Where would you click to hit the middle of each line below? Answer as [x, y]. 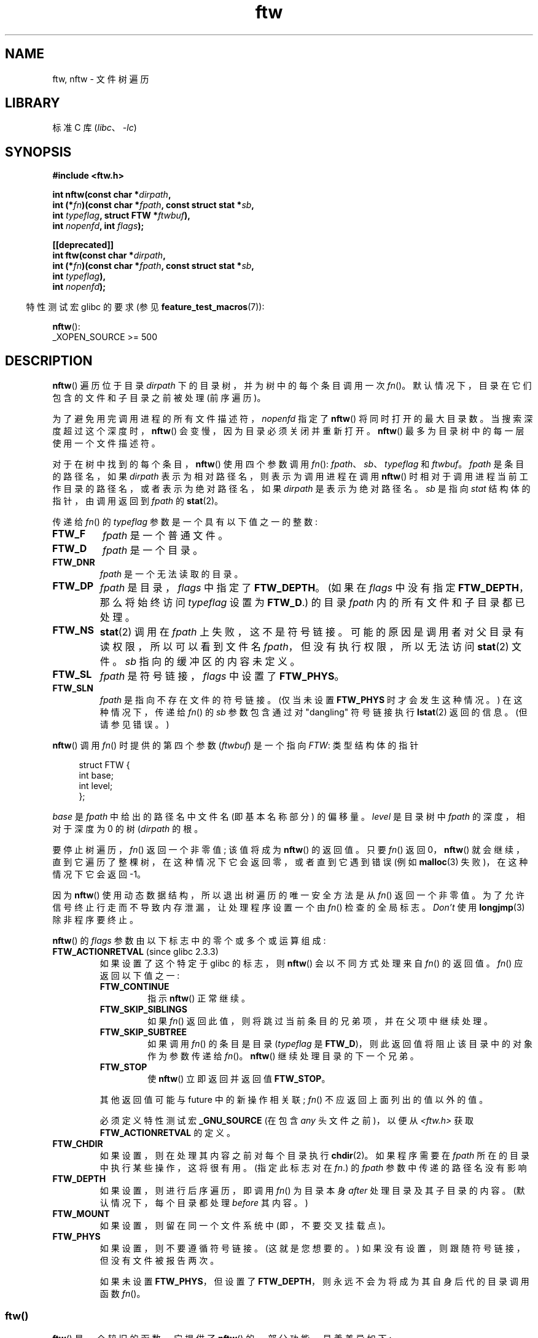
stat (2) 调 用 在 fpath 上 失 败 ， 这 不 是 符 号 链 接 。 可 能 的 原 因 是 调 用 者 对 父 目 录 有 [312, 632]
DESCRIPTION [49, 360]
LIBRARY [33, 103]
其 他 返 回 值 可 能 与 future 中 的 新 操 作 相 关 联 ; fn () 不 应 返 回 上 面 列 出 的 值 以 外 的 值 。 [294, 1100]
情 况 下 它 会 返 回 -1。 [99, 874]
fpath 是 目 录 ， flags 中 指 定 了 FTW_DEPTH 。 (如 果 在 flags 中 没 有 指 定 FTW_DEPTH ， [314, 588]
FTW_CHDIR [78, 1144]
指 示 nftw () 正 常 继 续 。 [199, 998]
